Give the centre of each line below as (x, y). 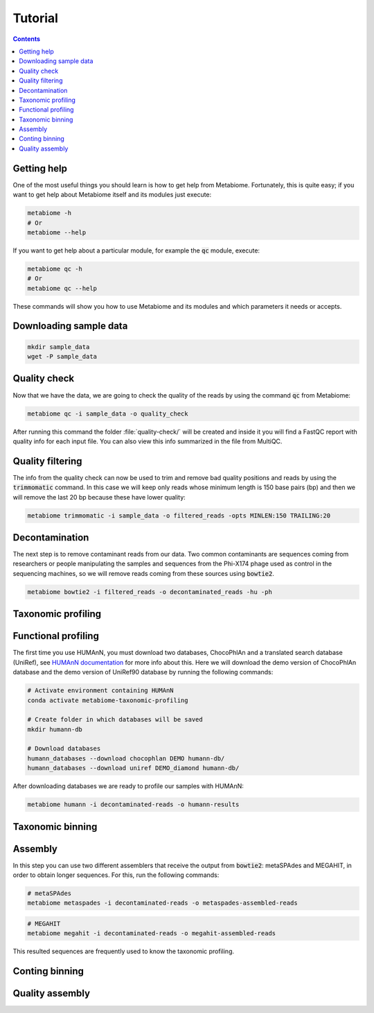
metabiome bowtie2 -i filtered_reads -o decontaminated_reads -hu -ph (150, 592)
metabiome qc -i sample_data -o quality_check (108, 414)
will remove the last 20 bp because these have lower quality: (99, 497)
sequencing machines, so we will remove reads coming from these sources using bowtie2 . (144, 573)
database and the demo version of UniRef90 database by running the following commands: (143, 672)
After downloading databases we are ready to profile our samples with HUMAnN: (128, 786)
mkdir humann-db (55, 729)
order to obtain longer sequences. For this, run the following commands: (116, 875)
